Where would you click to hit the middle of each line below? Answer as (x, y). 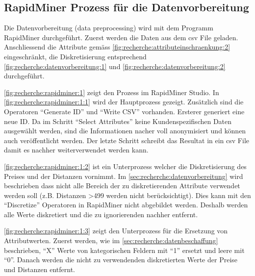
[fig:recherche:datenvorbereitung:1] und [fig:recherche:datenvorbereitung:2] (115, 66)
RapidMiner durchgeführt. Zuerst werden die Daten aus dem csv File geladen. (121, 37)
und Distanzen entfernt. (39, 269)
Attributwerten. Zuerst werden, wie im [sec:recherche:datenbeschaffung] (111, 240)
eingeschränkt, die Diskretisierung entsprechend (75, 56)
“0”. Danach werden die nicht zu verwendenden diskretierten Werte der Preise (121, 260)
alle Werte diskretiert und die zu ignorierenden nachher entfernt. (101, 214)
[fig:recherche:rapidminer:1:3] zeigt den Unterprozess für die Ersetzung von (116, 231)
